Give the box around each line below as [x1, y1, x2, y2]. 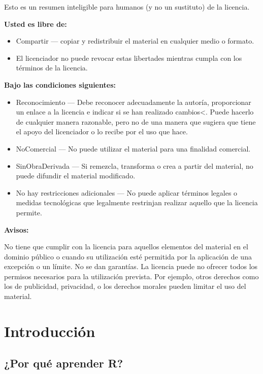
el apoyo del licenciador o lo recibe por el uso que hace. [16, 126, 188, 137]
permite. [16, 207, 42, 217]
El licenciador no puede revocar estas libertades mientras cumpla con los [16, 52, 242, 63]
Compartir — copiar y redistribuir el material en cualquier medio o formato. [16, 35, 254, 46]
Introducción [4, 320, 95, 341]
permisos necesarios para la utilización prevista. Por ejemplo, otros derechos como [4, 271, 259, 281]
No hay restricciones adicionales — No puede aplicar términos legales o [16, 187, 238, 198]
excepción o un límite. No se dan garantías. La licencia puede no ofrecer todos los [4, 261, 258, 272]
